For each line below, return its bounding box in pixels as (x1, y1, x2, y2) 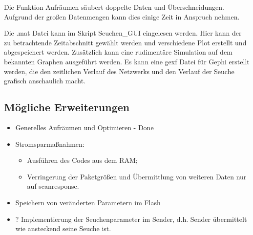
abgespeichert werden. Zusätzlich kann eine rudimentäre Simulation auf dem (4, 47, 232, 57)
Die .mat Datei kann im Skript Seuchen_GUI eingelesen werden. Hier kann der (4, 28, 242, 38)
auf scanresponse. (27, 181, 79, 191)
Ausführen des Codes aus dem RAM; (27, 155, 138, 165)
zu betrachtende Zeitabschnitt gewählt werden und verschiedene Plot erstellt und (4, 37, 247, 47)
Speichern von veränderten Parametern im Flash (15, 197, 161, 207)
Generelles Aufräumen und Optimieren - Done (15, 122, 154, 132)
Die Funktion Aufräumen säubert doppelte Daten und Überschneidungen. (4, 2, 224, 12)
